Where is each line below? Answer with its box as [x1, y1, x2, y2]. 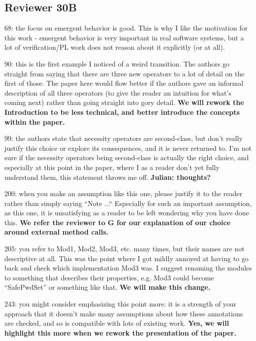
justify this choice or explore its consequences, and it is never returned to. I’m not [4, 142, 252, 153]
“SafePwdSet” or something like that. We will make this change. [4, 282, 211, 292]
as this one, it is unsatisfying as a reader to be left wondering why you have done [4, 207, 249, 218]
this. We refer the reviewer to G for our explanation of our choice [4, 217, 231, 227]
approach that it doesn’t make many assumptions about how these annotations [4, 308, 243, 318]
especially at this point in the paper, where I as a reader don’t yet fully [4, 162, 220, 172]
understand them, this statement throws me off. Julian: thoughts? [4, 171, 211, 182]
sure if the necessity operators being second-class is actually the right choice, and [4, 152, 249, 163]
